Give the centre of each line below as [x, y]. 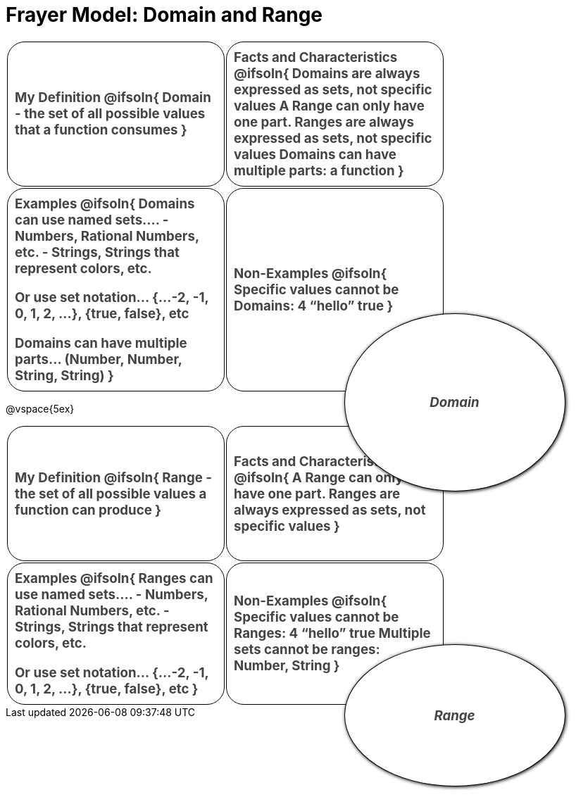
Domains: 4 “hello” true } [314, 306]
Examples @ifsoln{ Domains [105, 203]
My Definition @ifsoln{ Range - [113, 477]
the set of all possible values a [111, 494]
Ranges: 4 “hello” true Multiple [332, 634]
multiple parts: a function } [319, 170]
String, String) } [64, 376]
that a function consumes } [101, 130]
